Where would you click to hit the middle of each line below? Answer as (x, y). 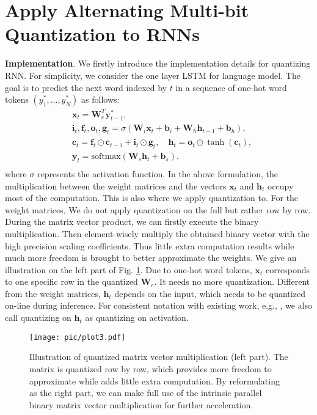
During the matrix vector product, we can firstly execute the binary (132, 222)
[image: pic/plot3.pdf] (78, 337)
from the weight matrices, (53, 293)
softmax (106, 157)
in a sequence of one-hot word (231, 87)
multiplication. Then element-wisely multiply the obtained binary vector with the (157, 233)
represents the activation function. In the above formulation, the (158, 173)
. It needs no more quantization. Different (232, 281)
